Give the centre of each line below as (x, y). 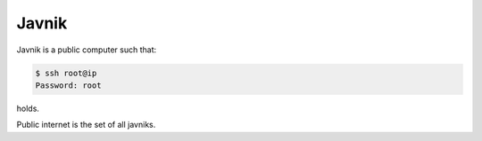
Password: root (68, 85)
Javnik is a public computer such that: (86, 50)
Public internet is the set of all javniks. (86, 125)
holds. (28, 108)
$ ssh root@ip (66, 73)
